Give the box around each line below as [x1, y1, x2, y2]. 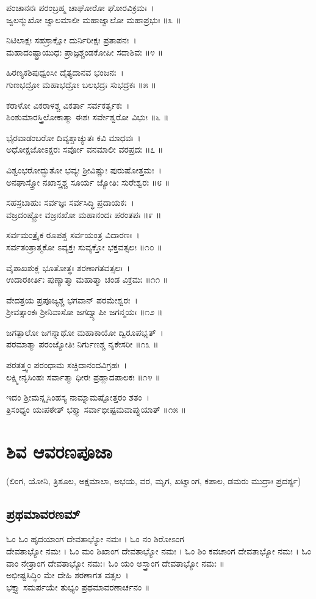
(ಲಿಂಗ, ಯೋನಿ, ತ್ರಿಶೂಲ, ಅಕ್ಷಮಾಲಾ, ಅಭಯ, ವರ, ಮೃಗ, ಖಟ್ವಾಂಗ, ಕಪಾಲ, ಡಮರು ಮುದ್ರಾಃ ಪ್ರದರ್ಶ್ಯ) [6, 474, 301, 487]
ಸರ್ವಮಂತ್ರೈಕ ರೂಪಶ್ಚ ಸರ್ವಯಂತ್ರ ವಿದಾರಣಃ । [6, 228, 140, 241]
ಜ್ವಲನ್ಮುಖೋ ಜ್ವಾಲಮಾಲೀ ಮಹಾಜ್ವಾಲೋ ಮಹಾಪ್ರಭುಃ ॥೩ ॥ [6, 13, 181, 26]
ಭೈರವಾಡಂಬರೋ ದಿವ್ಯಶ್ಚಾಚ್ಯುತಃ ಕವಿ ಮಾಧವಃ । [6, 131, 141, 143]
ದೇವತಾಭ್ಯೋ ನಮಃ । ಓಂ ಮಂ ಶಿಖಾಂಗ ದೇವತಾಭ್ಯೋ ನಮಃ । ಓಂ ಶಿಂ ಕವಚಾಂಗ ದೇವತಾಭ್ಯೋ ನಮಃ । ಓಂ [6, 544, 312, 557]
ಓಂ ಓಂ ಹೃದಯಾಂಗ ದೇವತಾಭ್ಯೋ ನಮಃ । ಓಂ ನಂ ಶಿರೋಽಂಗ [6, 532, 184, 545]
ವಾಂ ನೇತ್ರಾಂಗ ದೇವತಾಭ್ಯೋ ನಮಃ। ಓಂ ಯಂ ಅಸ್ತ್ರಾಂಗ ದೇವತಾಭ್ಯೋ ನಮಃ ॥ [6, 556, 225, 569]
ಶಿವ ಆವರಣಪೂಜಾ [6, 438, 113, 463]
